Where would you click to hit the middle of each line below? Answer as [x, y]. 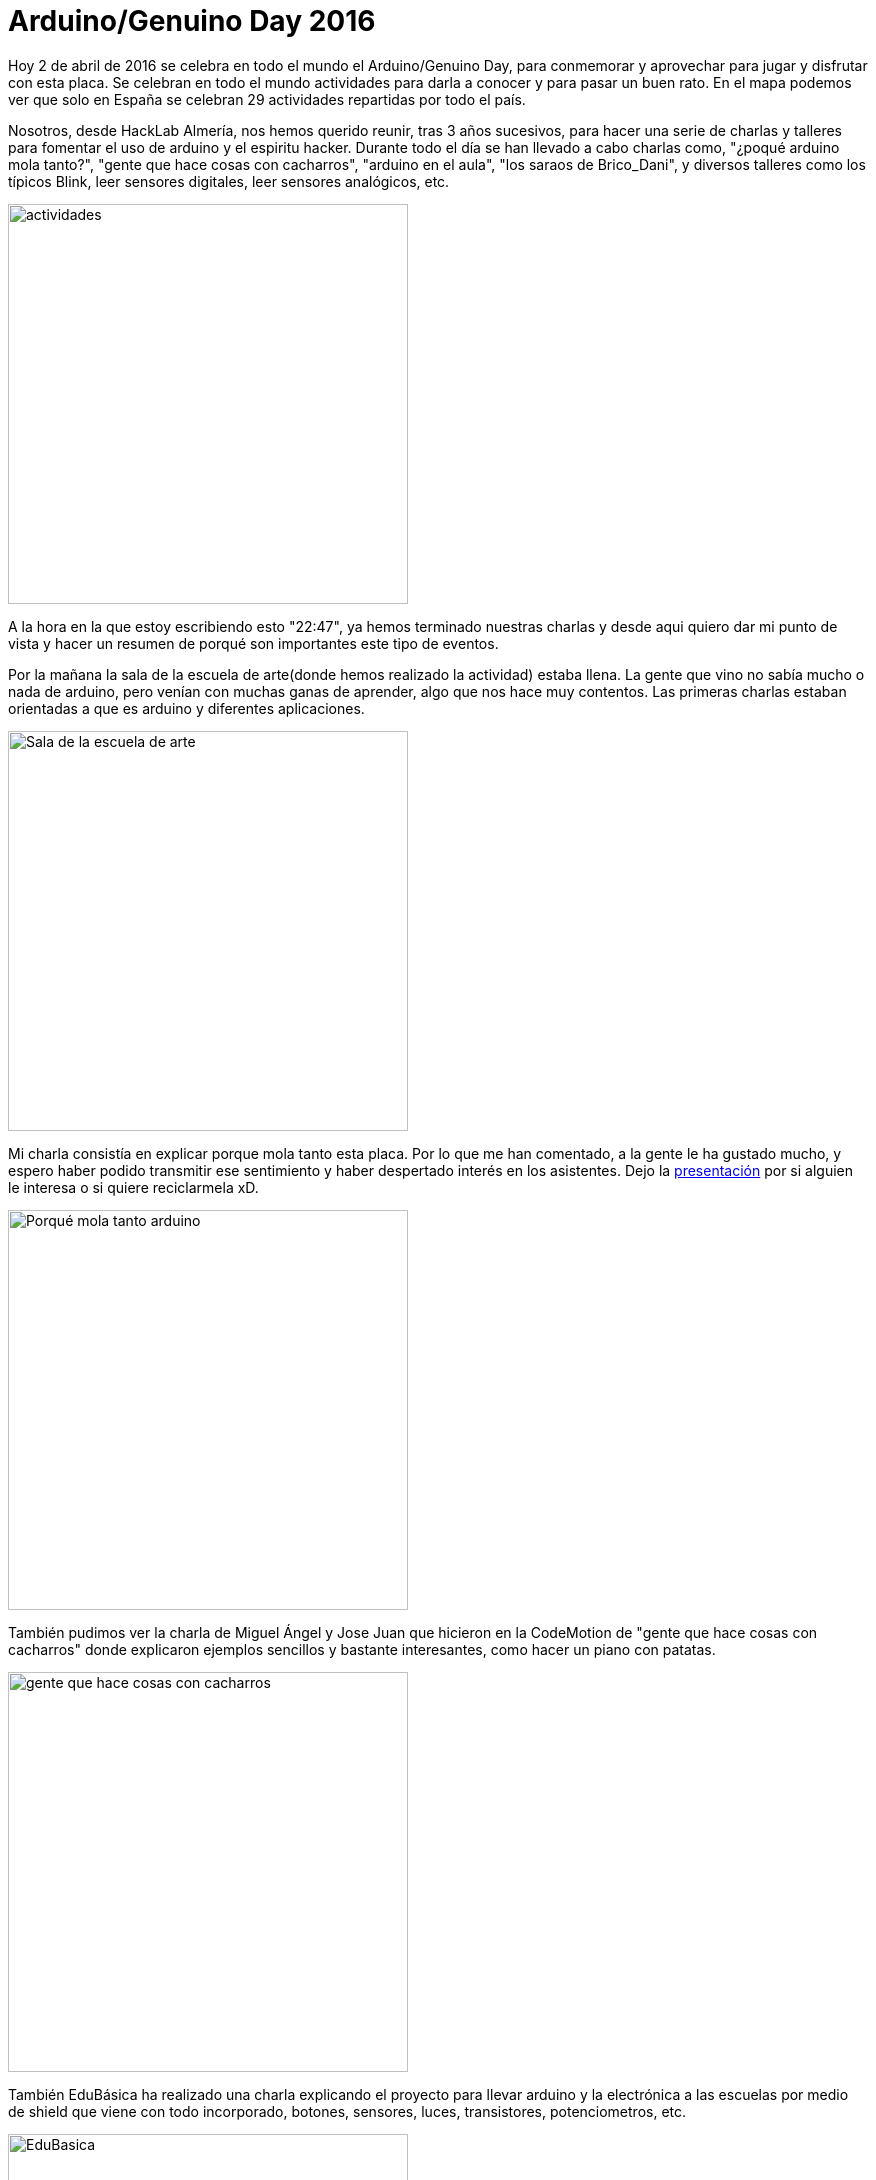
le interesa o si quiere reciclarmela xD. [133, 1187]
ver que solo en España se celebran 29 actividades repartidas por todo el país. [267, 99]
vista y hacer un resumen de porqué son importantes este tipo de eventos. [253, 643]
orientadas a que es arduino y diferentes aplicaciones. [186, 708]
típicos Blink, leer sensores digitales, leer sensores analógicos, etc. [229, 181]
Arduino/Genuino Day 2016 [192, 21]
